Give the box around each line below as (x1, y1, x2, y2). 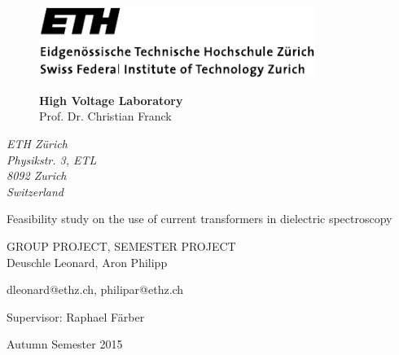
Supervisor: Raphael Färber (7, 308, 145, 325)
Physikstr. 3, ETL (7, 151, 97, 168)
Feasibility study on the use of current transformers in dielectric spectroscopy (7, 210, 392, 227)
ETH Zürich (7, 135, 68, 152)
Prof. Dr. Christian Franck (39, 107, 172, 125)
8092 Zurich (7, 167, 67, 184)
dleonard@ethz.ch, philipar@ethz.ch (7, 281, 184, 298)
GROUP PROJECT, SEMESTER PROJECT (7, 238, 236, 255)
